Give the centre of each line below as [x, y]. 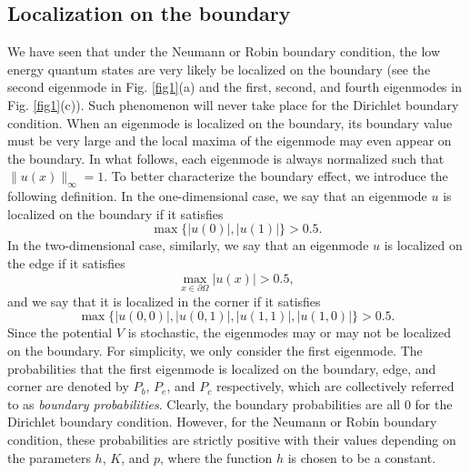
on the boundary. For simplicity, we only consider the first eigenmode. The [215, 350]
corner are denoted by [68, 386]
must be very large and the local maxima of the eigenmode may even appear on [230, 141]
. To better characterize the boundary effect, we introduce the [276, 176]
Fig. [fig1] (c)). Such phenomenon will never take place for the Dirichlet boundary [233, 104]
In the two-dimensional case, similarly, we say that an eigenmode [188, 245]
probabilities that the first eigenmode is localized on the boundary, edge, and [222, 368]
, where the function [216, 457]
